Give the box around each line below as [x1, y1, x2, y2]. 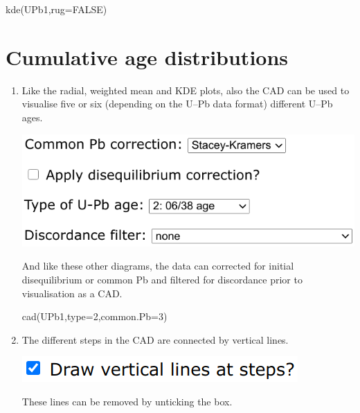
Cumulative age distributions [6, 42, 289, 71]
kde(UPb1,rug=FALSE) [6, 2, 107, 16]
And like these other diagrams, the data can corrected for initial [21, 258, 294, 273]
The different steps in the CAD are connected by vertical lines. [21, 332, 289, 346]
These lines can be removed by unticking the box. [21, 394, 233, 409]
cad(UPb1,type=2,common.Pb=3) [21, 309, 168, 324]
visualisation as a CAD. [21, 285, 123, 300]
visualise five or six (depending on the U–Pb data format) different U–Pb [21, 96, 333, 111]
